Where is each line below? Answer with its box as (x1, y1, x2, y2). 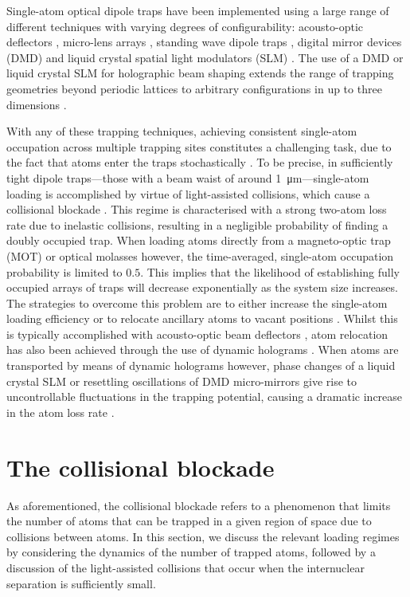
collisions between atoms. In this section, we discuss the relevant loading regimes (6, 528, 400, 544)
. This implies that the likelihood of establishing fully (140, 263, 400, 280)
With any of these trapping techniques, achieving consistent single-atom (6, 123, 357, 139)
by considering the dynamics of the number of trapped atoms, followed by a (6, 544, 376, 560)
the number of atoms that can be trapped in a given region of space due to (6, 513, 372, 529)
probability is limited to (6, 263, 123, 280)
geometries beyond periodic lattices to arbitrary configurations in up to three (6, 80, 382, 96)
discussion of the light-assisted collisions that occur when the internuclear (6, 559, 365, 575)
